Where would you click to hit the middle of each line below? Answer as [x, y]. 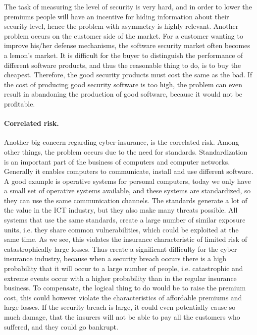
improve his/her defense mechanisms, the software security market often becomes [127, 45]
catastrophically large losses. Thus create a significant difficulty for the [111, 249]
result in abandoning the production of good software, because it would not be [123, 94]
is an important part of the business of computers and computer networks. [117, 161]
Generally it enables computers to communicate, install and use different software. [129, 171]
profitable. [20, 103]
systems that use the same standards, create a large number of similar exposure [125, 220]
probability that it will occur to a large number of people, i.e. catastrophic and [124, 268]
